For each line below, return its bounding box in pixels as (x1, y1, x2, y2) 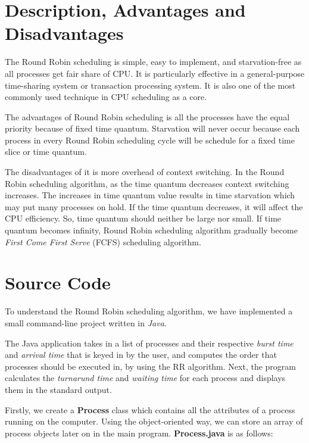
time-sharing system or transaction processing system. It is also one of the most (5, 79, 296, 91)
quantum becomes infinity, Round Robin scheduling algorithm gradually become (5, 224, 298, 236)
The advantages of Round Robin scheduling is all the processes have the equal (5, 110, 290, 123)
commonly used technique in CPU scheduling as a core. (5, 91, 207, 103)
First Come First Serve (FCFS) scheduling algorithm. (5, 235, 201, 248)
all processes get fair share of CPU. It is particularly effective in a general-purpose (5, 67, 305, 79)
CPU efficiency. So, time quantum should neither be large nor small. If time (5, 212, 282, 224)
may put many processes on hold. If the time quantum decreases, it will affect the (5, 200, 303, 213)
